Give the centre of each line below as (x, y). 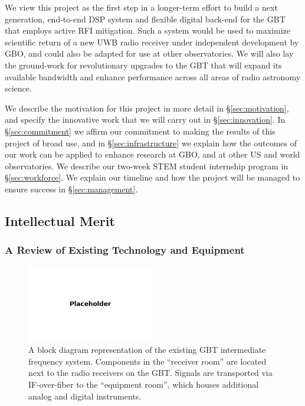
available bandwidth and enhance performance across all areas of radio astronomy (153, 76)
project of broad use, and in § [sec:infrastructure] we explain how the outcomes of (151, 143)
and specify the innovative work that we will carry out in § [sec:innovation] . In (145, 119)
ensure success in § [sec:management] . (71, 189)
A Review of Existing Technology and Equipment (125, 250)
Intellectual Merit (60, 220)
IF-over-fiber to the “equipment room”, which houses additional (144, 384)
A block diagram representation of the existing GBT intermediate (147, 350)
